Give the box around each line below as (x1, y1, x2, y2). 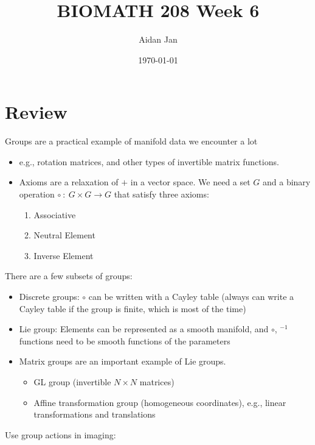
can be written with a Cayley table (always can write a (88, 290, 294, 302)
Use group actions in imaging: (5, 428, 116, 441)
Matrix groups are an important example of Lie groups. (19, 355, 226, 368)
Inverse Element (33, 249, 94, 262)
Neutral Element (33, 229, 95, 241)
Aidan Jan (139, 33, 178, 46)
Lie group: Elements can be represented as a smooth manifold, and (19, 322, 269, 335)
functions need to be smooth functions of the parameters (19, 334, 230, 347)
